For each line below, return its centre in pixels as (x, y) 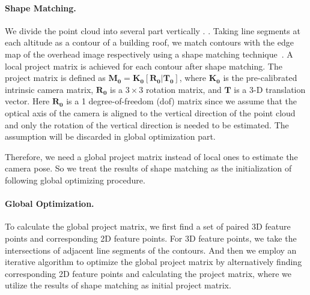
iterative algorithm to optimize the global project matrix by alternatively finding (153, 262)
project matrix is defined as (55, 78)
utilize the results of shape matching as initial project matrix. (118, 285)
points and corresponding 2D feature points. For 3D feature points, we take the (151, 238)
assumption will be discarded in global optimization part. (110, 136)
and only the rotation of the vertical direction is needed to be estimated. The (147, 124)
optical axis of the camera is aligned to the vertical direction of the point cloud (150, 112)
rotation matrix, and (184, 89)
